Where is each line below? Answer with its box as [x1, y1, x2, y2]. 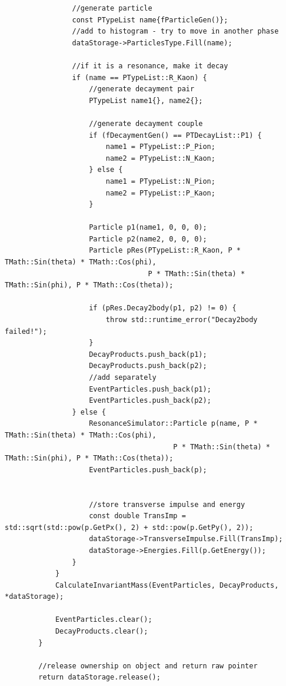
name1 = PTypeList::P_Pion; [105, 142, 215, 151]
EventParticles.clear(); [55, 615, 152, 624]
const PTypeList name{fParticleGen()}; [72, 15, 228, 24]
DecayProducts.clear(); [55, 627, 148, 636]
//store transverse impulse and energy [89, 500, 245, 509]
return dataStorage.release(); [38, 673, 161, 682]
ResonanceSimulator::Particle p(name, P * [89, 419, 258, 428]
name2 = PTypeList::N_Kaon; [105, 154, 215, 163]
